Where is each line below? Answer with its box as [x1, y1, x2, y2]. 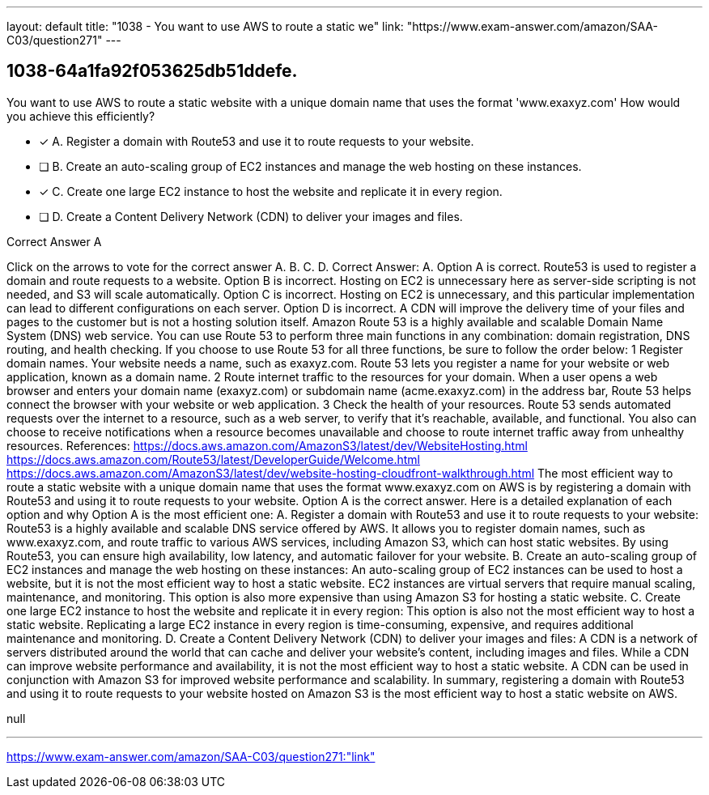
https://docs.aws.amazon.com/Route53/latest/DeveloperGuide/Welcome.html [6, 452, 420, 466]
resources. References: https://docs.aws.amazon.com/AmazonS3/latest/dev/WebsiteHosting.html [6, 438, 528, 453]
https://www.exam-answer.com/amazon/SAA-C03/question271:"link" [6, 749, 376, 763]
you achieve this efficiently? [6, 108, 155, 123]
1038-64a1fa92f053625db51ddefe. [6, 61, 298, 82]
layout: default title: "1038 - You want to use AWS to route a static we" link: [6, 19, 404, 33]
